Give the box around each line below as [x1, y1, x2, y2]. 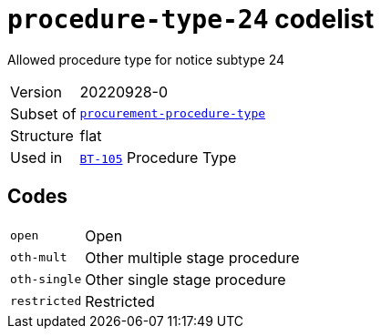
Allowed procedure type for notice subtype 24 [7, 51, 285, 67]
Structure [10, 126, 74, 145]
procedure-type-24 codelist [7, 4, 375, 35]
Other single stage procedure [85, 270, 286, 289]
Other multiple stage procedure [85, 248, 300, 267]
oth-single [10, 272, 82, 287]
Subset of [10, 104, 77, 123]
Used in [10, 148, 63, 167]
